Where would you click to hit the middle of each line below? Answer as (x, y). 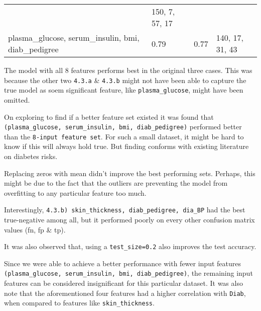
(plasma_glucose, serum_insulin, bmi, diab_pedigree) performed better (123, 127)
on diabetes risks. (31, 156)
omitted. (17, 99)
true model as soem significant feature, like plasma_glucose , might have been (124, 90)
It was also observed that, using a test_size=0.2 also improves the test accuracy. (130, 246)
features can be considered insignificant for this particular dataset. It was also (123, 283)
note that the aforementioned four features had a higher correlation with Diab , (125, 293)
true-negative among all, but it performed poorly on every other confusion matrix (129, 220)
